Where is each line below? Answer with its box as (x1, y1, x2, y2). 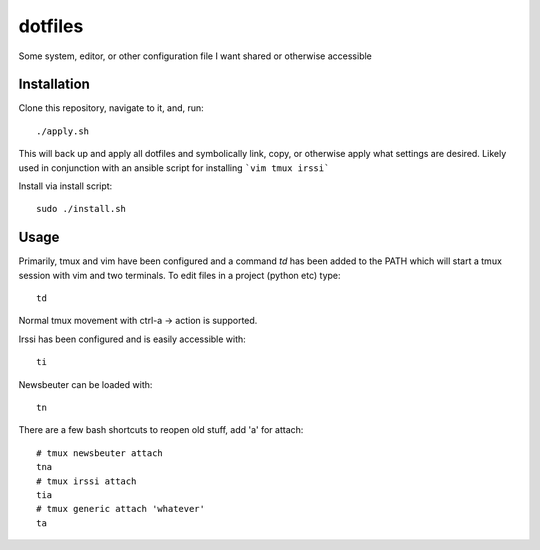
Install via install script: (18, 180, 113, 192)
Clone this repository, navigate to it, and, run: (18, 102, 204, 114)
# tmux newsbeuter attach (36, 447, 164, 459)
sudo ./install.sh (36, 203, 127, 215)
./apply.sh (36, 125, 90, 137)
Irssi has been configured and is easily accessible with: (18, 333, 247, 345)
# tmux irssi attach (36, 475, 137, 487)
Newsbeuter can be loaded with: (18, 378, 153, 390)
